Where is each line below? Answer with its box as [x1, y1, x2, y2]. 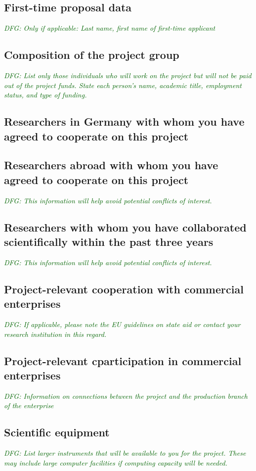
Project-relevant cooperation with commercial [4, 281, 244, 296]
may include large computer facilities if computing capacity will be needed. [4, 457, 228, 468]
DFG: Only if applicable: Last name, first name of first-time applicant [4, 23, 215, 33]
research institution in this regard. [4, 329, 107, 339]
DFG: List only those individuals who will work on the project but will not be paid [4, 70, 252, 80]
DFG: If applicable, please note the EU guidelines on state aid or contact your [4, 319, 241, 329]
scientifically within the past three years [4, 234, 213, 249]
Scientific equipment [4, 424, 110, 440]
